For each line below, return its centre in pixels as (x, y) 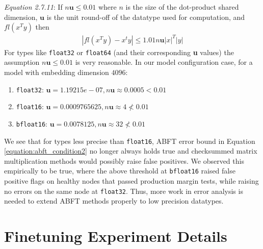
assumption (22, 62)
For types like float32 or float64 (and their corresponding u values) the (119, 52)
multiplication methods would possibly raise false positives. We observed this (124, 160)
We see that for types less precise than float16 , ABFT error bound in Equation (130, 141)
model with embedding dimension (57, 72)
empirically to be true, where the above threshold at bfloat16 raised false (120, 171)
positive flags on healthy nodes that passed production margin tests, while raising (131, 181)
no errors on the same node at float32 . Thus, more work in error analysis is (124, 191)
